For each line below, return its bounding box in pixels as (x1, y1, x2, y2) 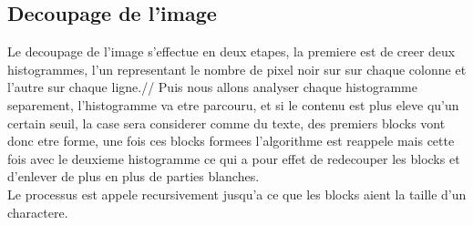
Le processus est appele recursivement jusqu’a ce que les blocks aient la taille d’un (7, 184, 467, 203)
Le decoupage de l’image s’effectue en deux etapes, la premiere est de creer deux (7, 42, 456, 61)
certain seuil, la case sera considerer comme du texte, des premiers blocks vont (7, 113, 446, 132)
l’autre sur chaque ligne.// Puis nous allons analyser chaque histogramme (7, 77, 417, 97)
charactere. (7, 202, 68, 221)
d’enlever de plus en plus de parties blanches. (7, 167, 260, 186)
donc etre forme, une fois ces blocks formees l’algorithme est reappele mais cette (7, 131, 455, 150)
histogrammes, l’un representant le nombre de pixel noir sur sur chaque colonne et (7, 59, 467, 78)
